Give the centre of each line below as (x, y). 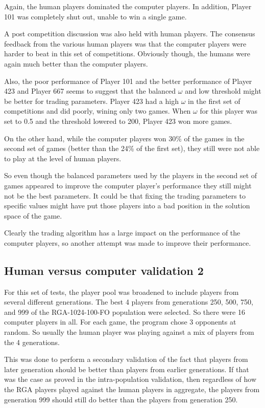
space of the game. (33, 215)
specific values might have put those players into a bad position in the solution (127, 206)
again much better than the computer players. (76, 63)
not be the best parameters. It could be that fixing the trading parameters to (125, 195)
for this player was (229, 111)
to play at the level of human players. (63, 158)
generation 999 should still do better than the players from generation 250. (121, 399)
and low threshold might (223, 91)
